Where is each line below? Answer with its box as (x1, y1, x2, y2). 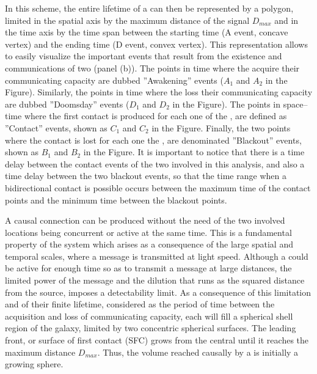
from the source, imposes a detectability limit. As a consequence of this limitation (5, 285, 312, 298)
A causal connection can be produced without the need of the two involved (5, 214, 285, 227)
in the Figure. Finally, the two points (151, 121, 291, 134)
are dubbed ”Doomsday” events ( (5, 97, 129, 110)
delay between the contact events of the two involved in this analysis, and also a (5, 157, 305, 170)
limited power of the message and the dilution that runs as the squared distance (5, 274, 305, 287)
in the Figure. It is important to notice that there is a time (83, 145, 305, 158)
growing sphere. (5, 358, 64, 370)
